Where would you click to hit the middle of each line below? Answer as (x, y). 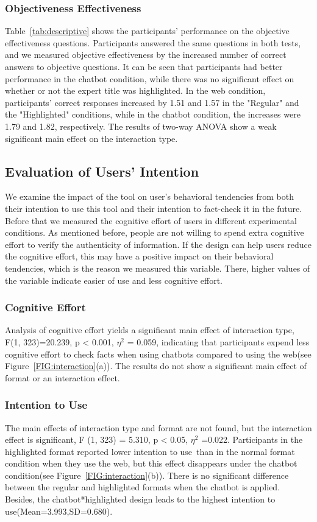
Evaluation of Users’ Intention (102, 171)
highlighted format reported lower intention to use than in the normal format (150, 451)
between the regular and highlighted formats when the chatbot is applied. (143, 487)
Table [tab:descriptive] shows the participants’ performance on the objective (147, 31)
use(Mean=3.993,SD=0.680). (59, 511)
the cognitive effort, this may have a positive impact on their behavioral (139, 256)
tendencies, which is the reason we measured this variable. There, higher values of (158, 268)
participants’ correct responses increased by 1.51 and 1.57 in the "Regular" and (152, 102)
